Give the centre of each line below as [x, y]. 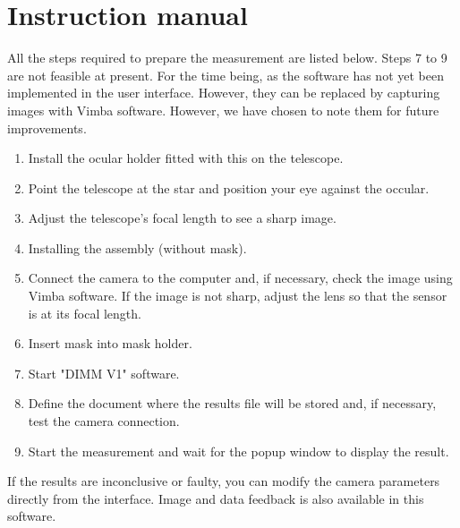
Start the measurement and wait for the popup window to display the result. [239, 451]
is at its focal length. [85, 313]
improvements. [47, 128]
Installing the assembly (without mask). [137, 247]
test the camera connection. [104, 421]
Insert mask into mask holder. [110, 343]
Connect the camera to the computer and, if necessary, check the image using [240, 278]
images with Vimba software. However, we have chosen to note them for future [223, 110]
